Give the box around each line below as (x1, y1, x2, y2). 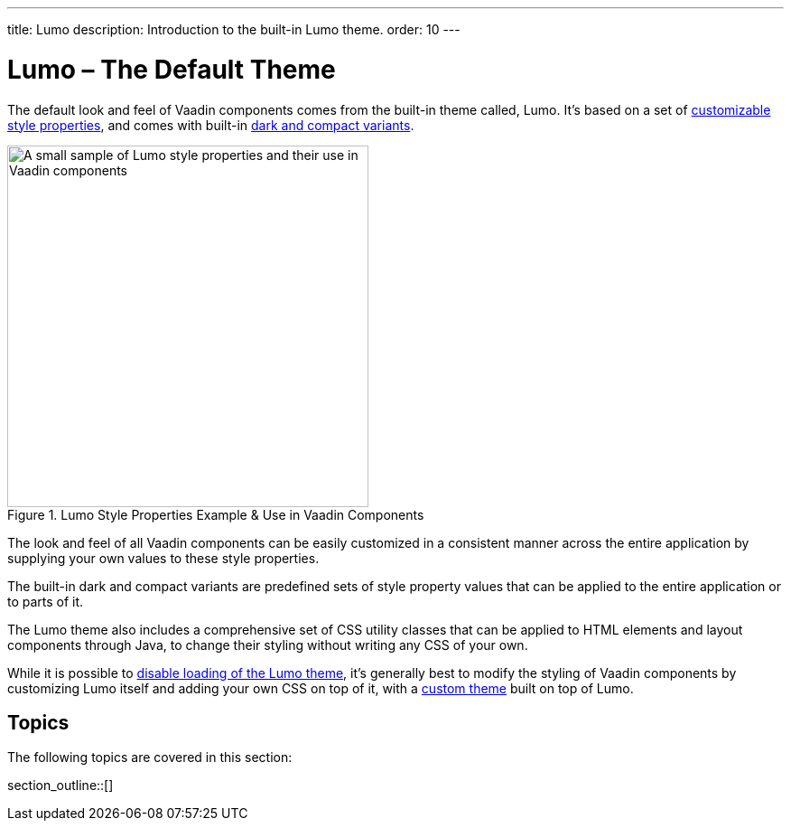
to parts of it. (7, 593, 84, 609)
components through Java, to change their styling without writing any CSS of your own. (7, 636, 528, 653)
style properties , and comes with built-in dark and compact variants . (7, 117, 414, 133)
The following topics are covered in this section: (7, 749, 293, 766)
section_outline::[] (7, 777, 114, 794)
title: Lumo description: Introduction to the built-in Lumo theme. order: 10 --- (7, 22, 461, 37)
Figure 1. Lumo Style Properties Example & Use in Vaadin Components (7, 506, 424, 522)
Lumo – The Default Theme (7, 53, 336, 85)
